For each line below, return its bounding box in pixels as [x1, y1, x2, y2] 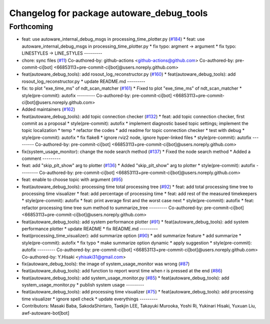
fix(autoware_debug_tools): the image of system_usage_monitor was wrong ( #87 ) [21, 261, 190, 267]
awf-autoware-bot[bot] [21, 310, 69, 316]
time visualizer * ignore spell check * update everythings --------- [21, 296, 158, 302]
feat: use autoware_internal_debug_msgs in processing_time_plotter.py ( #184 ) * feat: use [21, 36, 205, 42]
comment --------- [21, 155, 61, 161]
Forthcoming [9, 22, 53, 31]
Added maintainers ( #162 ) [21, 106, 75, 112]
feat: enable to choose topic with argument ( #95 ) [21, 177, 123, 183]
